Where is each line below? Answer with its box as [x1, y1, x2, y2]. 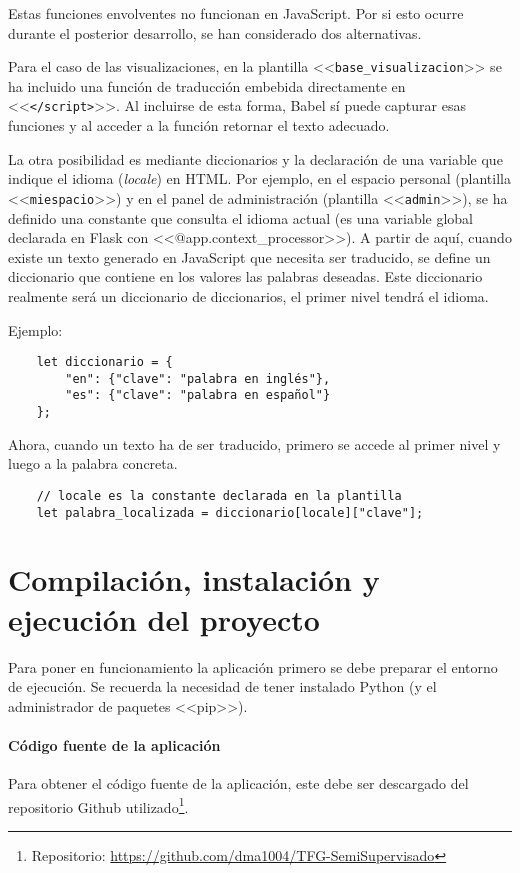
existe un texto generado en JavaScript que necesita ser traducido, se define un [8, 246, 491, 267]
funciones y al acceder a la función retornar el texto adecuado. [8, 115, 390, 136]
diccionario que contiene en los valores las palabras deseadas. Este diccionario [8, 266, 483, 287]
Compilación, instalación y [8, 559, 380, 600]
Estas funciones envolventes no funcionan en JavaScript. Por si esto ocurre [8, 3, 464, 23]
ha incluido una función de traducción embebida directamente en [8, 75, 406, 96]
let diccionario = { [36, 355, 173, 370]
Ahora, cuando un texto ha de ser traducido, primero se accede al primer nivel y [8, 433, 501, 454]
